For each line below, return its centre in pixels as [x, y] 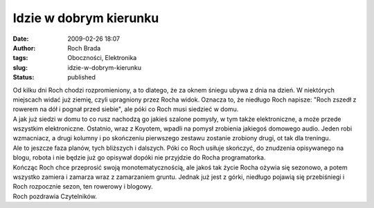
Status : [24, 77]
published [82, 77]
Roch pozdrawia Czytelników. [55, 196]
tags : [20, 58]
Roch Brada [84, 48]
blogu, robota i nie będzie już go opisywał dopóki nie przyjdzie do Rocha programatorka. [139, 158]
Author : [24, 48]
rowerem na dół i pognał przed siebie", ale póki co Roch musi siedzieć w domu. [126, 109]
